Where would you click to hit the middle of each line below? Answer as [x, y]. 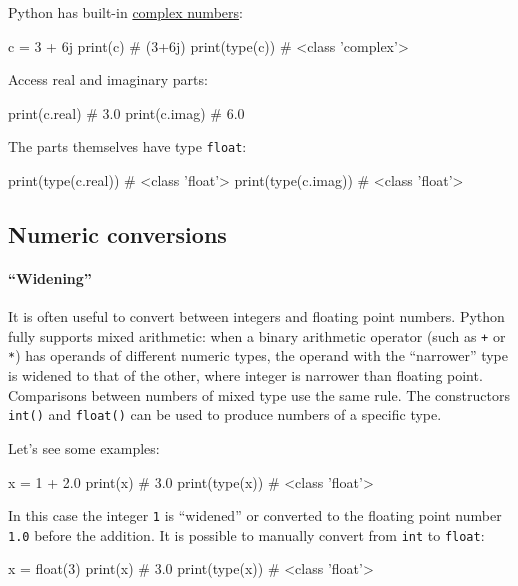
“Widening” [50, 278]
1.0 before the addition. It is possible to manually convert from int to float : [246, 534]
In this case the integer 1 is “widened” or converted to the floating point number [255, 515]
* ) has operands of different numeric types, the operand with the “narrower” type [258, 355]
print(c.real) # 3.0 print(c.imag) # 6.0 [126, 112]
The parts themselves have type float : [127, 146]
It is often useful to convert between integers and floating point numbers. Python [256, 316]
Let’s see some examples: [84, 447]
